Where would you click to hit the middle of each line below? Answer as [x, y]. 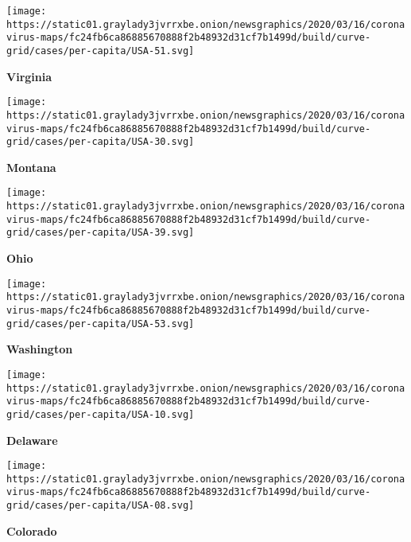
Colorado [32, 530]
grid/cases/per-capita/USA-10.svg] [101, 414]
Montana [31, 167]
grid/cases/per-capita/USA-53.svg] [101, 324]
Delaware [32, 440]
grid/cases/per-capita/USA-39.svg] [101, 233]
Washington [40, 349]
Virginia [29, 76]
